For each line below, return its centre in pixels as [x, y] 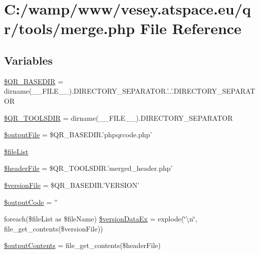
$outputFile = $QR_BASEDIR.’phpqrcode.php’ [78, 135]
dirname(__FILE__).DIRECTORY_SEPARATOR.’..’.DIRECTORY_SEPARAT [130, 91]
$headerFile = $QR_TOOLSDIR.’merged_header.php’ [88, 168]
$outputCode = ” [31, 202]
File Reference [191, 28]
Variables [29, 60]
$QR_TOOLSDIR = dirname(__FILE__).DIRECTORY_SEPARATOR [118, 117]
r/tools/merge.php [70, 28]
